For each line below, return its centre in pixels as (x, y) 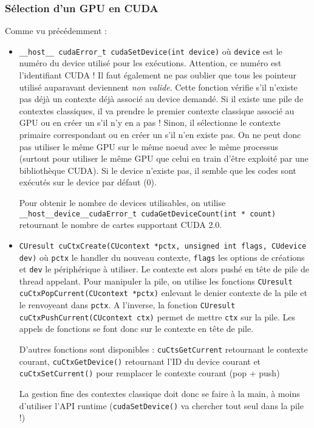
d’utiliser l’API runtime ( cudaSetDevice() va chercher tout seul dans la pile (161, 405)
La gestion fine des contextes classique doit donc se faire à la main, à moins (159, 393)
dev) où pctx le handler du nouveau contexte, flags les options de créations (162, 257)
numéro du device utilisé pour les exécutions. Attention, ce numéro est (150, 63)
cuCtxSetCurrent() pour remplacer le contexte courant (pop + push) (149, 373)
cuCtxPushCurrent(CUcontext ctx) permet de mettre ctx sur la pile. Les (157, 316)
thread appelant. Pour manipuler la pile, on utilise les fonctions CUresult (156, 281)
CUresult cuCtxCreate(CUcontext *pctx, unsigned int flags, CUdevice (163, 246)
